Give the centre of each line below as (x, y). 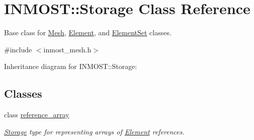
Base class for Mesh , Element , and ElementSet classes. (88, 32)
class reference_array (37, 115)
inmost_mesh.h (67, 49)
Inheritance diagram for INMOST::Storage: (71, 66)
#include (18, 49)
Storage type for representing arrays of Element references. (94, 131)
